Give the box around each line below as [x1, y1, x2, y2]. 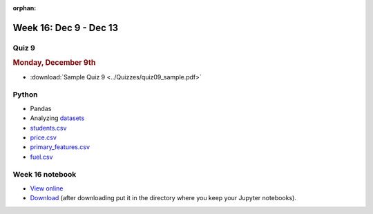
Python [12, 90, 38, 99]
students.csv [30, 124, 67, 132]
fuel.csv [30, 153, 53, 161]
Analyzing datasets [30, 114, 85, 122]
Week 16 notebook [12, 170, 77, 179]
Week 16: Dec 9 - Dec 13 [12, 21, 119, 34]
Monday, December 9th [12, 58, 96, 68]
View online [30, 184, 64, 193]
